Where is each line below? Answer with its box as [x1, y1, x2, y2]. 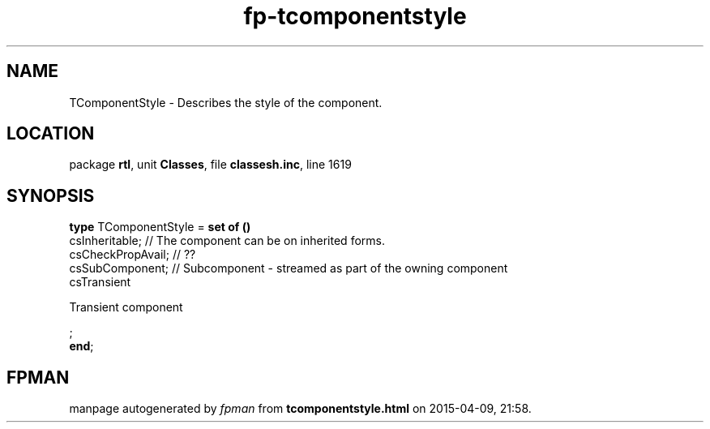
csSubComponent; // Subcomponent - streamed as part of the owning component [69, 261, 508, 276]
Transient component [69, 300, 183, 315]
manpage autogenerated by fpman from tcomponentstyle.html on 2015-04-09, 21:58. [69, 401, 532, 416]
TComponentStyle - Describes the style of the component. [69, 95, 383, 109]
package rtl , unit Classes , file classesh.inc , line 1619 [69, 157, 352, 172]
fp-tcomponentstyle [243, 2, 467, 30]
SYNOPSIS [6, 185, 95, 206]
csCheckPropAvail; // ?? [69, 247, 196, 262]
